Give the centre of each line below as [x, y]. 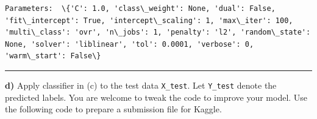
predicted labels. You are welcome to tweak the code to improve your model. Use [156, 97]
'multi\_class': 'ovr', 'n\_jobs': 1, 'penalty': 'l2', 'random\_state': [158, 32]
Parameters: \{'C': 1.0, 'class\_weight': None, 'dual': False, [140, 8]
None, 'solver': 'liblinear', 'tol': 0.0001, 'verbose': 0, [130, 44]
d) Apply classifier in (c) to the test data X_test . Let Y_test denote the [141, 85]
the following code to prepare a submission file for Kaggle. [113, 109]
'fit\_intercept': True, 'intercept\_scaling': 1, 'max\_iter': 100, [149, 20]
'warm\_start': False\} [53, 56]
